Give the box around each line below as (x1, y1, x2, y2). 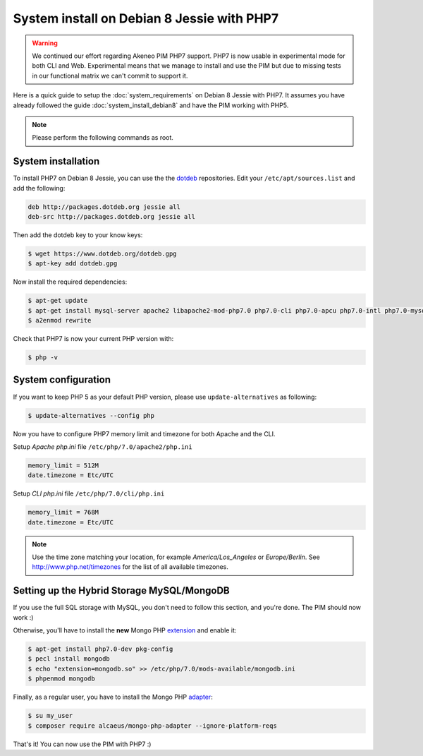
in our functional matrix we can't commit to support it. (32, 71, 188, 80)
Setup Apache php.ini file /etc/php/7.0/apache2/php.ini (13, 442, 193, 451)
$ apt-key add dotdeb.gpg (27, 260, 118, 268)
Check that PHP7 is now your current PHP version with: (13, 335, 174, 343)
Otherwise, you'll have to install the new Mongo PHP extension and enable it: (13, 626, 237, 635)
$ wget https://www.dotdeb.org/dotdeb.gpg (27, 249, 177, 258)
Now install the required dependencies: (13, 277, 128, 286)
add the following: (13, 184, 66, 192)
